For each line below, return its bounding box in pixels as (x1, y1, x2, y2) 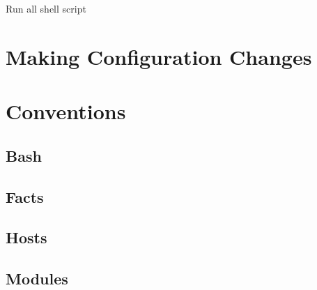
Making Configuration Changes (6, 42, 312, 70)
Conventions (6, 97, 126, 125)
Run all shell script (6, 1, 86, 15)
